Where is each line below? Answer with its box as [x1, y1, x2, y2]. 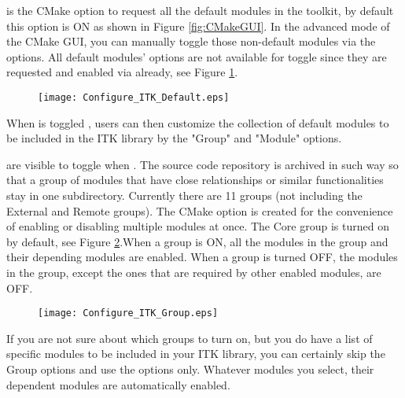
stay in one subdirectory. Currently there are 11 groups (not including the [6, 187, 363, 203]
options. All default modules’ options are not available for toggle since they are [6, 48, 387, 64]
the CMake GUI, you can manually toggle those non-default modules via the [6, 33, 376, 50]
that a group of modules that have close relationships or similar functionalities [6, 171, 384, 188]
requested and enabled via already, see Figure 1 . [6, 64, 238, 80]
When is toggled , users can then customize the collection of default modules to [6, 114, 389, 131]
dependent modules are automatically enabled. [6, 376, 230, 392]
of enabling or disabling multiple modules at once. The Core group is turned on [6, 218, 389, 234]
